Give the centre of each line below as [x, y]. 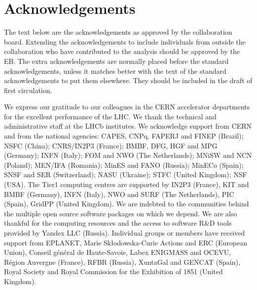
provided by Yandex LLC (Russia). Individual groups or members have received [125, 233]
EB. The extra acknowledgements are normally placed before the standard [116, 61]
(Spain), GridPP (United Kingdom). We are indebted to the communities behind [127, 204]
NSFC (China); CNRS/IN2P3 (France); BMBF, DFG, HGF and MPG [111, 145]
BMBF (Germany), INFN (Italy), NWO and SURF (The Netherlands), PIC [119, 194]
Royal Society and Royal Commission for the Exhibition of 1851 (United [113, 271]
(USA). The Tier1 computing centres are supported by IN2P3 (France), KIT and [127, 184]
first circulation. [28, 90]
